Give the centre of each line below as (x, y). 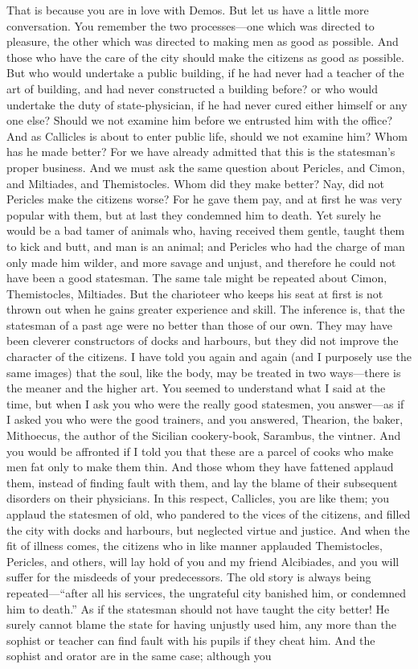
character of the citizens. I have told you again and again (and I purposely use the (209, 357)
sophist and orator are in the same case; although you (139, 656)
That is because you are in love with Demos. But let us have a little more (188, 10)
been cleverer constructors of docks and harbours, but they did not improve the (203, 341)
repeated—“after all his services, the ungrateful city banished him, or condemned (207, 592)
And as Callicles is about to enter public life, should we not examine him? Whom (207, 135)
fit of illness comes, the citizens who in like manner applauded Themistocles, (195, 546)
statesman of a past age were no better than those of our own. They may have (199, 324)
